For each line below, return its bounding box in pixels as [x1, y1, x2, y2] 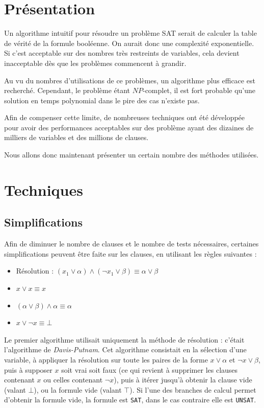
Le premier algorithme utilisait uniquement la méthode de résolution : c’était [4, 334, 245, 345]
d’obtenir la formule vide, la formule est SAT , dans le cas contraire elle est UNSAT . [4, 394, 256, 405]
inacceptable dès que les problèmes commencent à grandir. [4, 57, 187, 68]
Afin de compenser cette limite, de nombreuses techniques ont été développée [4, 112, 245, 123]
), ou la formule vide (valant [34, 384, 122, 395]
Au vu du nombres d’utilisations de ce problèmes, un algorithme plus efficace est [4, 75, 255, 85]
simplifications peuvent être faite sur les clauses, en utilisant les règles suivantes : [4, 248, 257, 259]
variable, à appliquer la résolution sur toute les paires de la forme [4, 354, 208, 365]
